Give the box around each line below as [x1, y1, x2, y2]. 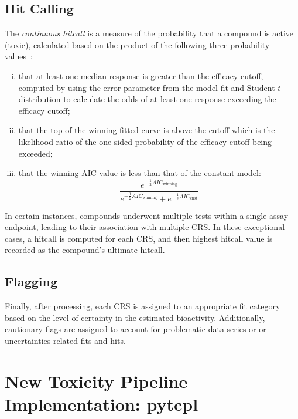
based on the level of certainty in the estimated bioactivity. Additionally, [5, 311, 265, 323]
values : [5, 50, 33, 62]
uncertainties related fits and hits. [5, 334, 126, 346]
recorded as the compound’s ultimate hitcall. [5, 244, 165, 256]
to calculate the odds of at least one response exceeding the [63, 93, 276, 105]
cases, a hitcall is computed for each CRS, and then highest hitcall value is [5, 232, 273, 244]
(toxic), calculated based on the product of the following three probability [5, 38, 270, 50]
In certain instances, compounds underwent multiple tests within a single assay [5, 209, 289, 221]
